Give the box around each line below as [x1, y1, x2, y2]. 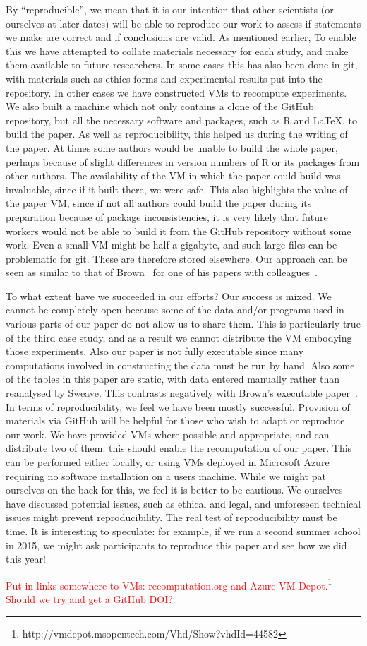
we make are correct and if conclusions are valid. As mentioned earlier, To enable [6, 30, 356, 44]
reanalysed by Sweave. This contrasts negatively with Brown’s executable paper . [6, 385, 358, 400]
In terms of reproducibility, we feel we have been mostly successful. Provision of [6, 399, 350, 414]
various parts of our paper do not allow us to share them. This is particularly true [6, 316, 361, 331]
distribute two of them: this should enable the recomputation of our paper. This [6, 441, 352, 455]
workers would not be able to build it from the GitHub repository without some [6, 223, 351, 238]
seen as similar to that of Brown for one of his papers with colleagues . [6, 265, 318, 280]
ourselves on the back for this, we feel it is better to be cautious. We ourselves [6, 482, 343, 497]
